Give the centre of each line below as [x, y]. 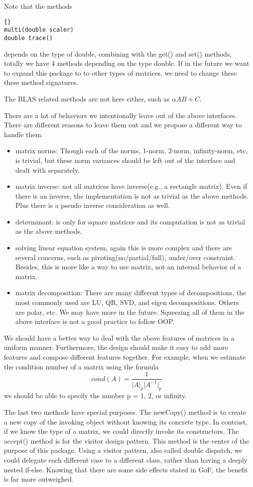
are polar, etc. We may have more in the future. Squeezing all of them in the [130, 312]
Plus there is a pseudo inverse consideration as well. [93, 205]
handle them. [24, 134]
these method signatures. [41, 82]
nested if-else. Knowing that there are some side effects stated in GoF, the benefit [126, 469]
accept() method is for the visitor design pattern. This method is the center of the [126, 440]
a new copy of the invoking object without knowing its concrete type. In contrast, [126, 421]
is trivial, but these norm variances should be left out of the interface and [125, 160]
